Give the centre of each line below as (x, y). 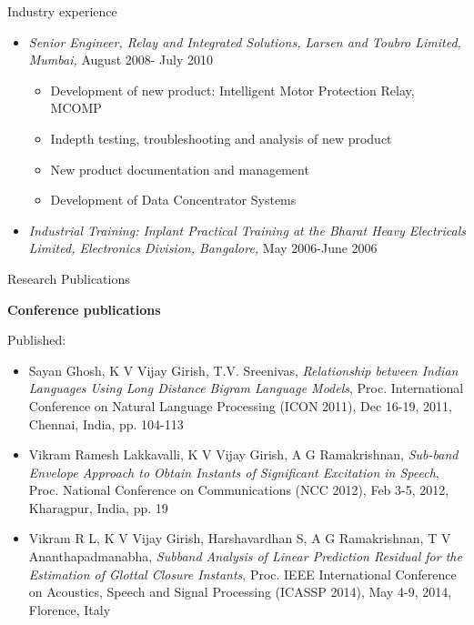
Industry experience (62, 11)
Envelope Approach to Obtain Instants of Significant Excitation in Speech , (234, 472)
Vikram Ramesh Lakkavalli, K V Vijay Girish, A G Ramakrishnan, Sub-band (243, 454)
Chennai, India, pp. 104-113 (106, 423)
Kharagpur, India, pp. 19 (98, 507)
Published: (37, 340)
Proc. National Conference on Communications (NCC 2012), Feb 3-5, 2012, (239, 490)
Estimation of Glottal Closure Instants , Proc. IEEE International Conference (242, 574)
